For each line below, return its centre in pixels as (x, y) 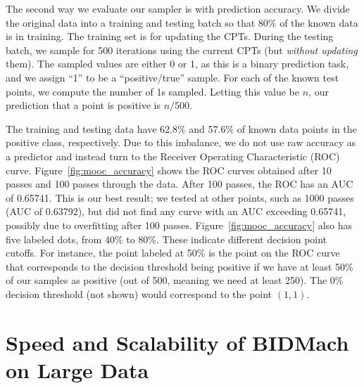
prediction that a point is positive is (83, 105)
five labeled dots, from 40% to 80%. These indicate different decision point (167, 239)
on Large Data (77, 369)
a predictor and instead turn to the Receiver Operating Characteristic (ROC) (173, 156)
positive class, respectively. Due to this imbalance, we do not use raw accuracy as (181, 142)
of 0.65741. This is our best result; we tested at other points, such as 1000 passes (180, 197)
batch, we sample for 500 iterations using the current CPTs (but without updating (182, 50)
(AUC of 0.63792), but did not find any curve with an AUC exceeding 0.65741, (176, 211)
